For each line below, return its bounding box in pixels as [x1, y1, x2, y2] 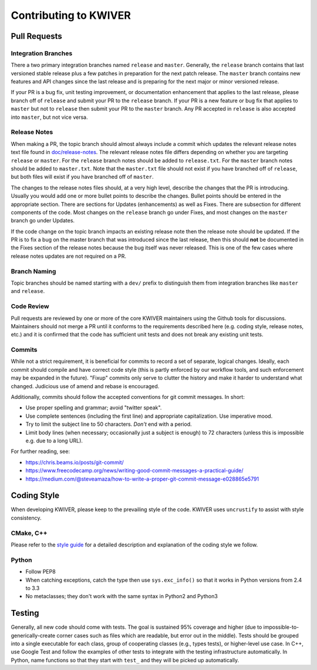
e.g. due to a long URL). [25, 437, 83, 444]
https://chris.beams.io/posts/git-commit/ [25, 459, 124, 466]
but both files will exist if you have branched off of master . [11, 174, 154, 181]
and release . [11, 288, 45, 295]
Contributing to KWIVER [11, 9, 131, 22]
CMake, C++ [11, 529, 48, 537]
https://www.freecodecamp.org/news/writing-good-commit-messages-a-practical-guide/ [25, 467, 244, 474]
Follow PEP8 [25, 568, 56, 575]
